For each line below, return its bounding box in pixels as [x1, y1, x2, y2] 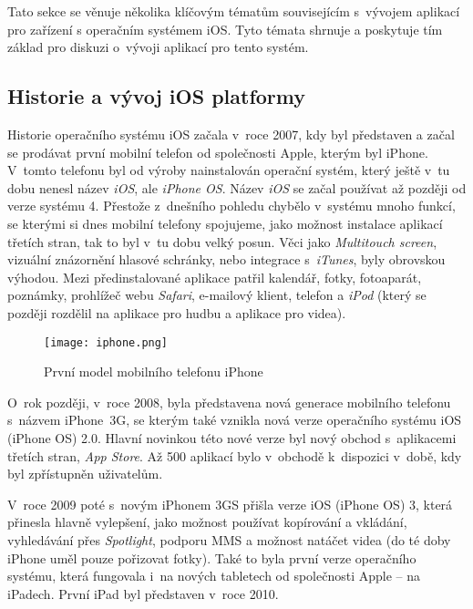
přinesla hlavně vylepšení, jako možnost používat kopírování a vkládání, [7, 512, 407, 532]
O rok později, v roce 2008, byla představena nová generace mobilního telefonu [7, 392, 451, 411]
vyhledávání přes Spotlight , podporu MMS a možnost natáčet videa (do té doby [7, 530, 451, 549]
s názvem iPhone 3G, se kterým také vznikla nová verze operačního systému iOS [7, 410, 462, 429]
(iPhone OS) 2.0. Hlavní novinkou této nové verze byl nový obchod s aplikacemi [7, 428, 457, 447]
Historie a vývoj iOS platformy [7, 82, 306, 110]
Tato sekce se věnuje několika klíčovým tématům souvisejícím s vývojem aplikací [7, 2, 460, 20]
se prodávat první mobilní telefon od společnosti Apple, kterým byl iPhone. [7, 142, 428, 161]
